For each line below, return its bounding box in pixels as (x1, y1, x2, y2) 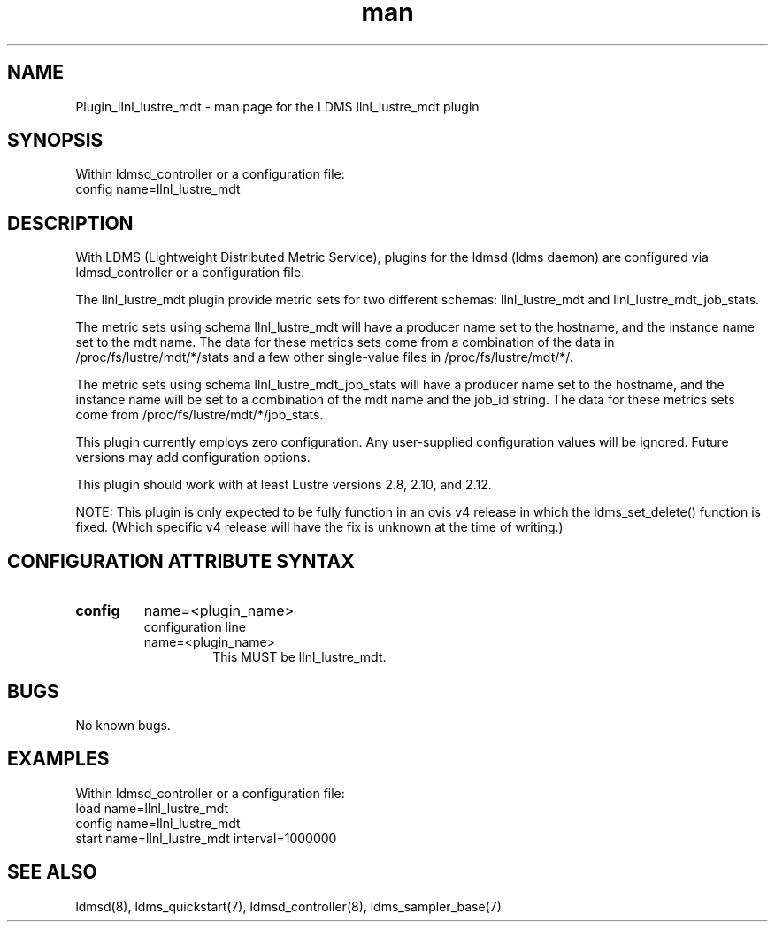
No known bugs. (75, 717, 171, 733)
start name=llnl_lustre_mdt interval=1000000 (75, 830, 337, 846)
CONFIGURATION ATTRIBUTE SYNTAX (7, 549, 355, 572)
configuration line (143, 619, 246, 635)
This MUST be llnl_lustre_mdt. (212, 649, 387, 665)
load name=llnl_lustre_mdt (75, 800, 229, 816)
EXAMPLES (7, 748, 110, 771)
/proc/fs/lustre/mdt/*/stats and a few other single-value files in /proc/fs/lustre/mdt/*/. (75, 349, 573, 365)
